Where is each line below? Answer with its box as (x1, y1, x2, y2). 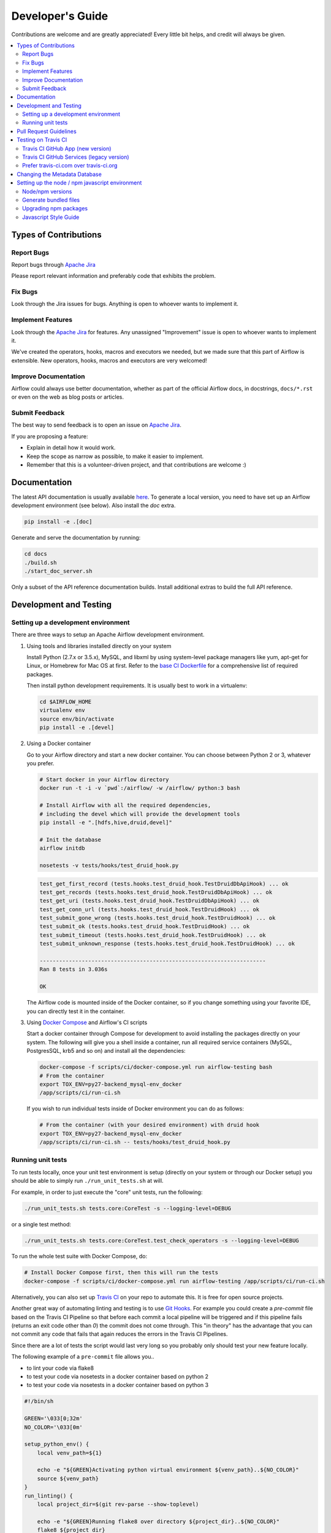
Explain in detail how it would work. (26, 444, 116, 451)
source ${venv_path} (37, 1475, 99, 1482)
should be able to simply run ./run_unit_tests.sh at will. (11, 1177, 164, 1185)
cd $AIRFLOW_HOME (39, 698, 92, 705)
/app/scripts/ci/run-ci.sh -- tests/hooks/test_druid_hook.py (39, 1139, 230, 1146)
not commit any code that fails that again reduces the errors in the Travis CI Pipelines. (11, 1331, 228, 1338)
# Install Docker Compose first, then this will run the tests (24, 1269, 219, 1276)
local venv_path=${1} (37, 1449, 102, 1456)
